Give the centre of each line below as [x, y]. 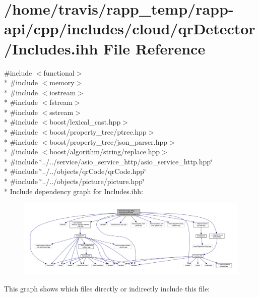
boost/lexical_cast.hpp [85, 122]
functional [59, 72]
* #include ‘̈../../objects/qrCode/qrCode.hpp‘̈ [75, 171]
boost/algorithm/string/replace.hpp [105, 152]
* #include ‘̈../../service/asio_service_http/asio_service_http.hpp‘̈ [108, 161]
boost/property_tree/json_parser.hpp [109, 141]
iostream [63, 92]
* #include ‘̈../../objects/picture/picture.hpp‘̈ [74, 181]
